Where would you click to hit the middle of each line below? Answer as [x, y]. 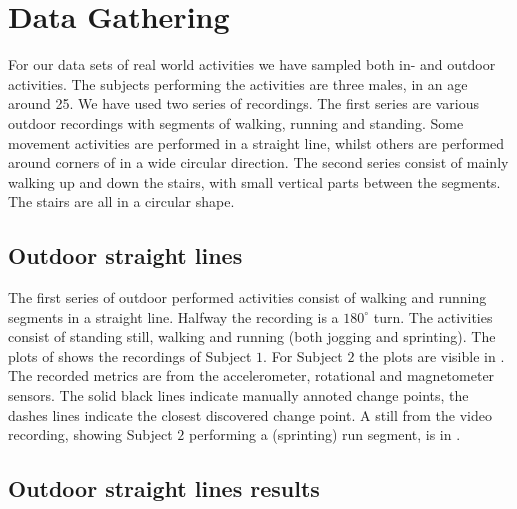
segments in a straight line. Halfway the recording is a [173, 316]
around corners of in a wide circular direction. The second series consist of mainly [258, 162]
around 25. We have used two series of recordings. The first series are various [244, 103]
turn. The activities [433, 316]
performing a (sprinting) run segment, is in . [325, 434]
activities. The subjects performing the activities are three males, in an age [238, 83]
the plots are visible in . [432, 355]
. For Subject [303, 355]
